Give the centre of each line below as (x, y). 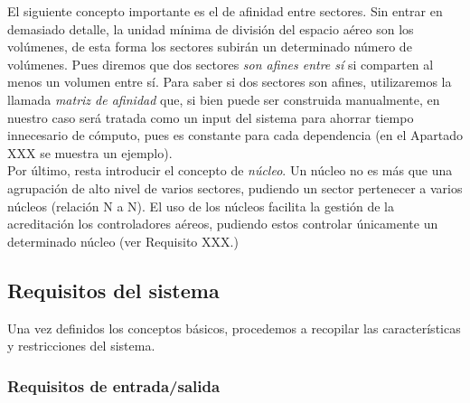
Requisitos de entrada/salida (114, 385)
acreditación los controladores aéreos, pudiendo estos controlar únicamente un (223, 224)
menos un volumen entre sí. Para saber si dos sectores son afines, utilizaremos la (230, 82)
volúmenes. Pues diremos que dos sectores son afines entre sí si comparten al (221, 64)
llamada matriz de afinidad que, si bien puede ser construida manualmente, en (224, 99)
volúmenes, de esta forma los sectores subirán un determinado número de (210, 47)
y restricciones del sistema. (81, 346)
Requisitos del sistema (113, 290)
